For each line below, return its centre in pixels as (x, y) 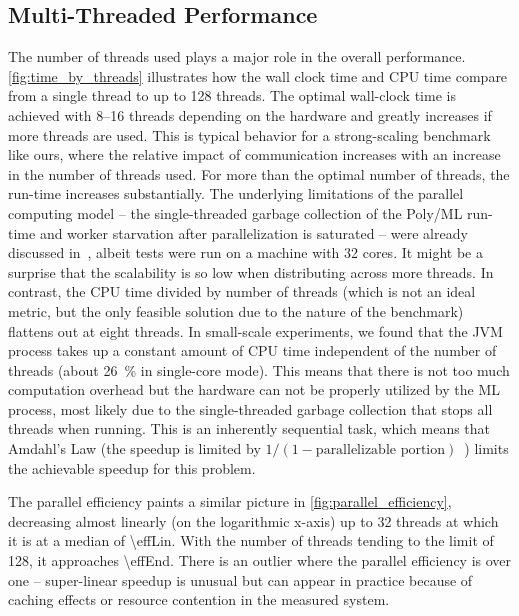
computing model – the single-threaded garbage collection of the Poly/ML (235, 212)
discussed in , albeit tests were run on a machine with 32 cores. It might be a (245, 252)
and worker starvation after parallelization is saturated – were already (253, 232)
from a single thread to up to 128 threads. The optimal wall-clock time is (232, 95)
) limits (486, 448)
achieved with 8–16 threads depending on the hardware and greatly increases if (250, 114)
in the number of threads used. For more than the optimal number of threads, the (259, 173)
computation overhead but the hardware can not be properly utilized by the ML (254, 389)
